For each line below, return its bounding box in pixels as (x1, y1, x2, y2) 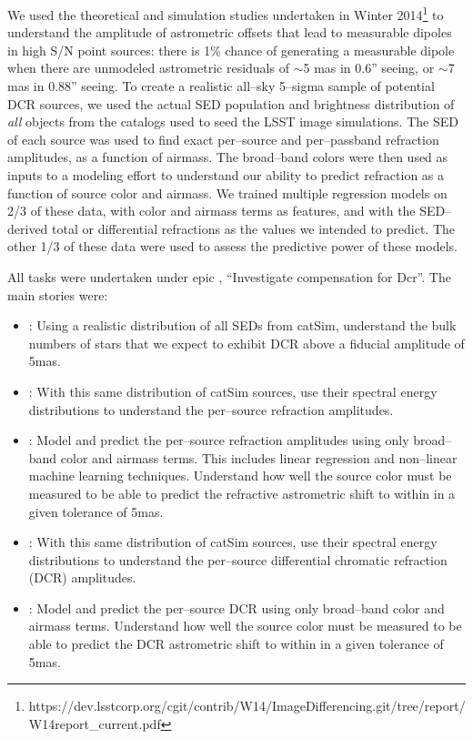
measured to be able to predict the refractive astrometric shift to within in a (28, 483, 456, 502)
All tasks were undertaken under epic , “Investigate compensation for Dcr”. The (7, 267, 451, 286)
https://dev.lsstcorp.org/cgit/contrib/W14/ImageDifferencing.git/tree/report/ (28, 696, 466, 715)
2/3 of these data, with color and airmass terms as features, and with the (7, 201, 416, 220)
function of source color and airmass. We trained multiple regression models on (7, 183, 448, 202)
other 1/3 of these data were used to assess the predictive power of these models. (7, 237, 458, 256)
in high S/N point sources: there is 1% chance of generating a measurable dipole (7, 40, 455, 59)
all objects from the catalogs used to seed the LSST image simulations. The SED (7, 112, 458, 131)
